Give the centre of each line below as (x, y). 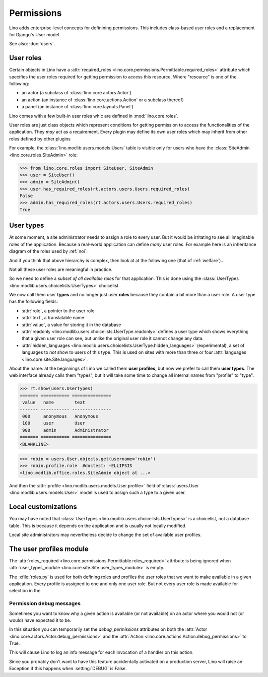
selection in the (25, 591)
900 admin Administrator (66, 430)
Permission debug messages (45, 604)
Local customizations (43, 507)
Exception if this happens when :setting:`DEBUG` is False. (68, 669)
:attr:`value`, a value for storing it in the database (71, 325)
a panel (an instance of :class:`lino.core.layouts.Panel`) (77, 107)
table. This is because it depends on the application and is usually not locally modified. (98, 526)
